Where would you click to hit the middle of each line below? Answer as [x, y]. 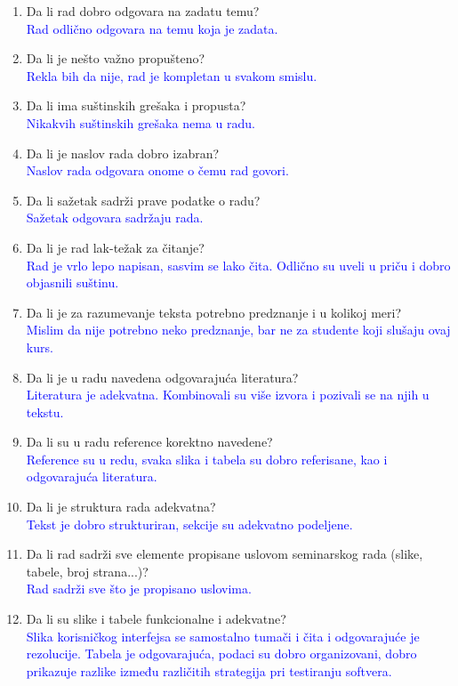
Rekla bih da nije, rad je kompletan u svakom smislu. [172, 75]
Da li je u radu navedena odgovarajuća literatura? [162, 377]
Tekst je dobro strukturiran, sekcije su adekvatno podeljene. [189, 524]
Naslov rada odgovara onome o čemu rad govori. [157, 170]
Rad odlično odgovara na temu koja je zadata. [152, 28]
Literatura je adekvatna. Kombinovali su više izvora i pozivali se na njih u [228, 395]
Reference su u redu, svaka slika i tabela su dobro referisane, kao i [207, 459]
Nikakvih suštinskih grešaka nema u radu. [141, 122]
